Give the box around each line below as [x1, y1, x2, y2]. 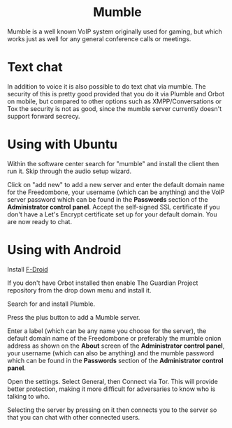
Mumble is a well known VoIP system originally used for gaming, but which [7, 27, 222, 36]
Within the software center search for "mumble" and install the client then [7, 159, 219, 168]
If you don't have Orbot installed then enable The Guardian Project [7, 279, 198, 287]
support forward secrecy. [7, 112, 80, 120]
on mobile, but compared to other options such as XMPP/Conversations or [7, 97, 222, 105]
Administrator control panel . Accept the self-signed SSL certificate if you [7, 202, 220, 211]
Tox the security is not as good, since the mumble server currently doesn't [7, 104, 222, 112]
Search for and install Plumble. [7, 300, 96, 308]
